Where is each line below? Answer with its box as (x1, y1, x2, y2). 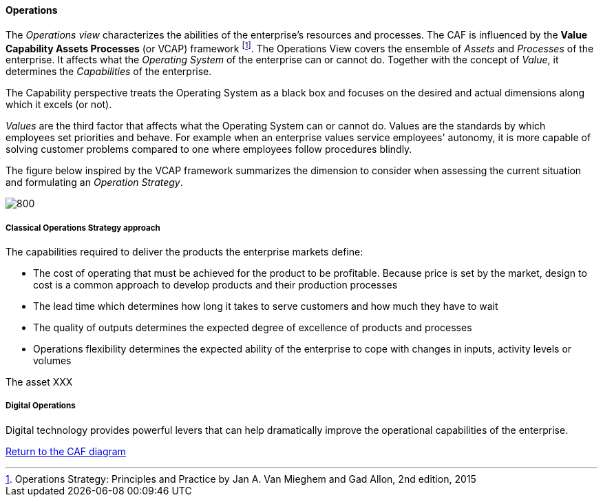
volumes (33, 355, 72, 367)
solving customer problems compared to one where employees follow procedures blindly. (6, 143, 412, 156)
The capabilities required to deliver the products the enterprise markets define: (6, 246, 363, 258)
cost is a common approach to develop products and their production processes (33, 279, 398, 291)
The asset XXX (6, 376, 73, 388)
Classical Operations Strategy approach (6, 222, 160, 233)
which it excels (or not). (6, 98, 112, 111)
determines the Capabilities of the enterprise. (6, 65, 212, 78)
